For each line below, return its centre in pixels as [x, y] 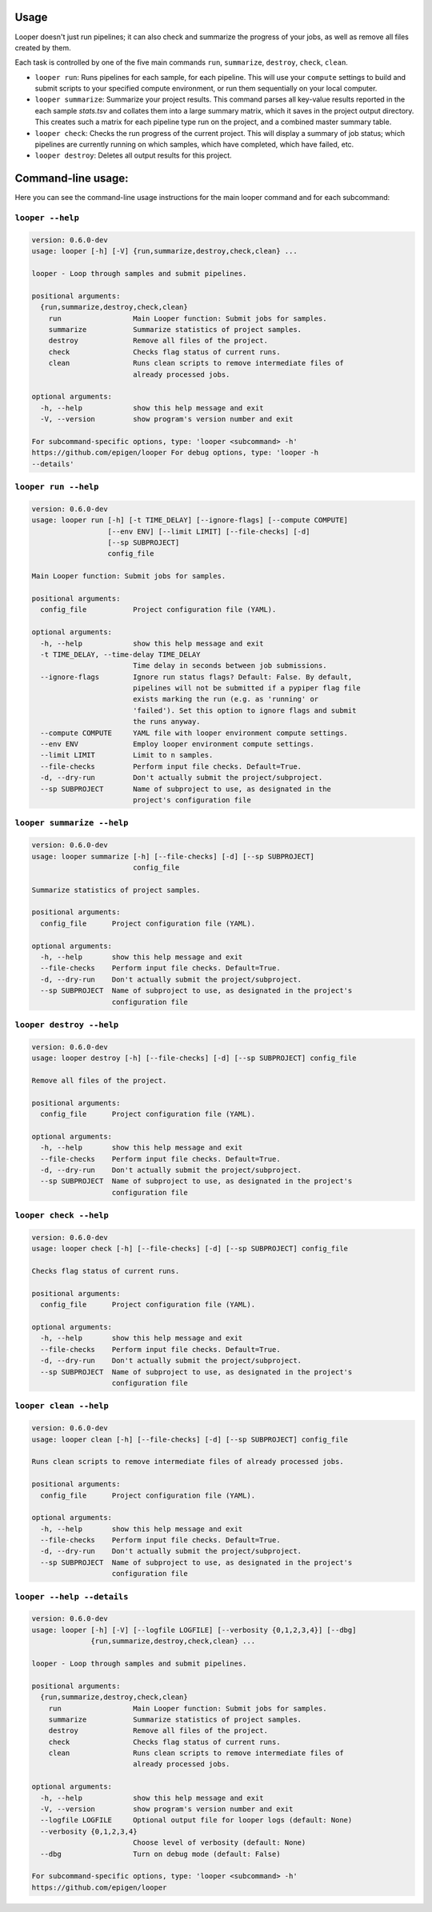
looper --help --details [72, 1596]
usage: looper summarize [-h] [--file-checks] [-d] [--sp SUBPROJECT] [173, 856]
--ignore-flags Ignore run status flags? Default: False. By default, [196, 677]
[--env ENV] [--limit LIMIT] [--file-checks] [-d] [209, 531]
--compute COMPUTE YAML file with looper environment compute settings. [194, 733]
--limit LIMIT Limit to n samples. [127, 755]
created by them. [43, 47]
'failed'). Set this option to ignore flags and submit [244, 710]
